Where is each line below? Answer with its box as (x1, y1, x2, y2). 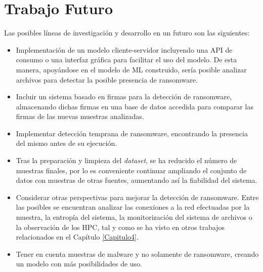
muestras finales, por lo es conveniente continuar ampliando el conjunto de (16, 165, 247, 175)
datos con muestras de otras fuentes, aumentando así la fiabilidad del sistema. (16, 175, 257, 185)
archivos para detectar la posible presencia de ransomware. (16, 74, 198, 85)
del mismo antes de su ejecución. (16, 138, 117, 148)
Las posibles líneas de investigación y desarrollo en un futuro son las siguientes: (4, 27, 250, 38)
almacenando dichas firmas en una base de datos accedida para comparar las (16, 101, 253, 111)
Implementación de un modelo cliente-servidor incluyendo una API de (16, 44, 233, 55)
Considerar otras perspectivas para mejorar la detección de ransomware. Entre (16, 191, 259, 202)
